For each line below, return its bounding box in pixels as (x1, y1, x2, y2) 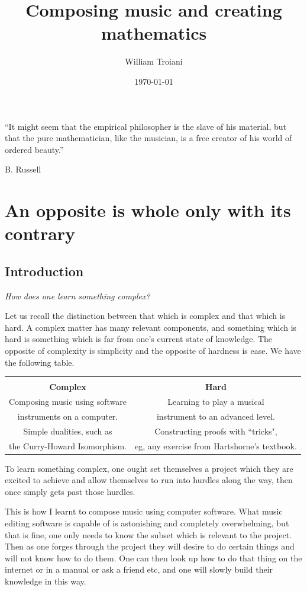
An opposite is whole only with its (5, 198, 291, 222)
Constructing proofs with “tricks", (154, 424, 277, 437)
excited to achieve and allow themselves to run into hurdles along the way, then (5, 474, 293, 486)
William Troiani (125, 55, 183, 68)
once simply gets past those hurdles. (5, 485, 135, 497)
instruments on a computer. (17, 410, 118, 422)
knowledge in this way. (5, 575, 86, 587)
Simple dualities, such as (23, 424, 112, 437)
